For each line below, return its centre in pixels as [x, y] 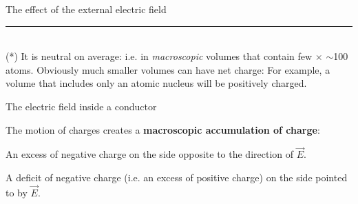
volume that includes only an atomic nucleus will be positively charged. [156, 83]
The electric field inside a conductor [81, 106]
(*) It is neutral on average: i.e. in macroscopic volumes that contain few [159, 56]
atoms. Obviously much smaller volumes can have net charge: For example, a [168, 69]
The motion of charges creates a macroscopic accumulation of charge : [163, 129]
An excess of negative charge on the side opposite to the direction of [150, 154]
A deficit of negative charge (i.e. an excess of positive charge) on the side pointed [177, 177]
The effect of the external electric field [86, 9]
